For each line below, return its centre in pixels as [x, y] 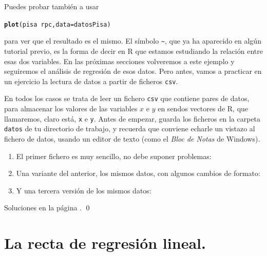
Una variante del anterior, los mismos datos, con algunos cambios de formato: [138, 173]
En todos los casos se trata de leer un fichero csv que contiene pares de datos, [127, 98]
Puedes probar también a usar [52, 6]
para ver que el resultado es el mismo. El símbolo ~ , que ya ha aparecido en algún [133, 41]
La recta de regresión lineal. [105, 243]
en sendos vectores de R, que [203, 108]
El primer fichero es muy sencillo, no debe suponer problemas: [114, 156]
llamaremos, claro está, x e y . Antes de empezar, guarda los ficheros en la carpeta [132, 118]
